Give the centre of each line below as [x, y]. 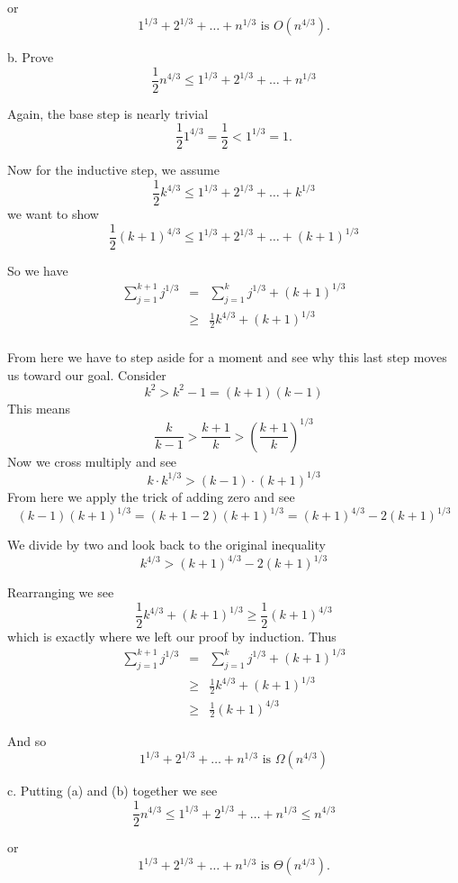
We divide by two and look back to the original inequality [166, 544]
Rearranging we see [61, 592]
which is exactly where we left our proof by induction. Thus [172, 636]
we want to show [53, 214]
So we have [38, 270]
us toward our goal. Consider [87, 374]
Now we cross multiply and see [92, 461]
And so [27, 741]
